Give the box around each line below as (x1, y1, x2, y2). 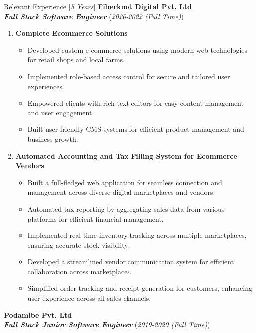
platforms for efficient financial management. (27, 213, 164, 223)
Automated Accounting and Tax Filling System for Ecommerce (15, 150, 237, 161)
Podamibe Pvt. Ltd (4, 309, 72, 320)
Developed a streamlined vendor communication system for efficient (27, 256, 234, 267)
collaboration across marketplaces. (27, 266, 132, 276)
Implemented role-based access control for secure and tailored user (27, 71, 230, 81)
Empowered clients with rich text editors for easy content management (27, 98, 244, 108)
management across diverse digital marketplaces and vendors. (27, 187, 215, 197)
